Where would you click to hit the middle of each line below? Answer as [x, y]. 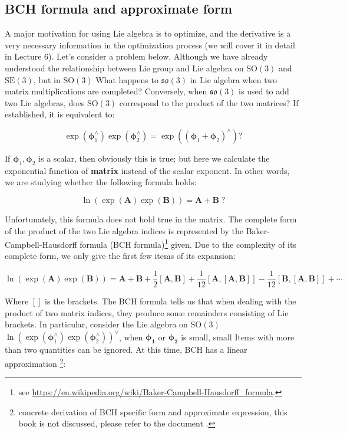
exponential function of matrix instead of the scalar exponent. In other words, [147, 170]
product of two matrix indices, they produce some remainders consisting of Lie [147, 312]
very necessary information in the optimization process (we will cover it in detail [150, 45]
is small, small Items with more [238, 337]
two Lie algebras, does [45, 102]
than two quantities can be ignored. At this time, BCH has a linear [126, 350]
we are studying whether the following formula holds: [101, 182]
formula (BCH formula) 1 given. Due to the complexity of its [188, 243]
